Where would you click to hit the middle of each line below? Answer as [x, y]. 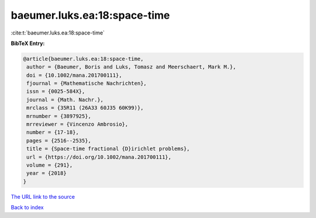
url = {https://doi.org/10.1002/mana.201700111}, [99, 157]
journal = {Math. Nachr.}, [65, 100]
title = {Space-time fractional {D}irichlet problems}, [108, 149]
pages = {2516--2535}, [59, 141]
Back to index [27, 207]
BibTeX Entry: [28, 43]
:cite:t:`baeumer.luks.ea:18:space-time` [58, 33]
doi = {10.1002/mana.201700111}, [74, 75]
